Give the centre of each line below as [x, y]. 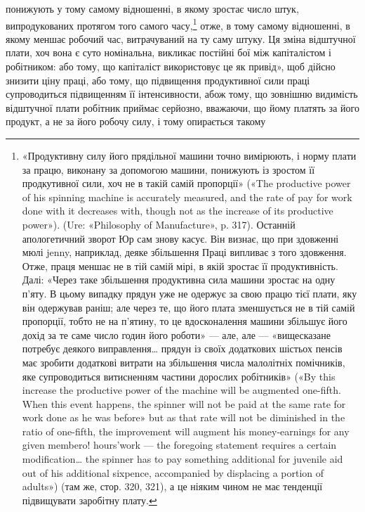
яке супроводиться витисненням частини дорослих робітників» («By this [179, 376]
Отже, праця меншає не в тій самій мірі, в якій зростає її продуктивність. [180, 265]
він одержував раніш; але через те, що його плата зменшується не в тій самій [188, 307]
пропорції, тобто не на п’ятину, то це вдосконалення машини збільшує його [185, 321]
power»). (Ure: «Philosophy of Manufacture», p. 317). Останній [159, 224]
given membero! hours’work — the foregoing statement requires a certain [179, 445]
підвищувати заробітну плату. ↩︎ [89, 500]
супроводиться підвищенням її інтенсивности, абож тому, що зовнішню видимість [182, 94]
